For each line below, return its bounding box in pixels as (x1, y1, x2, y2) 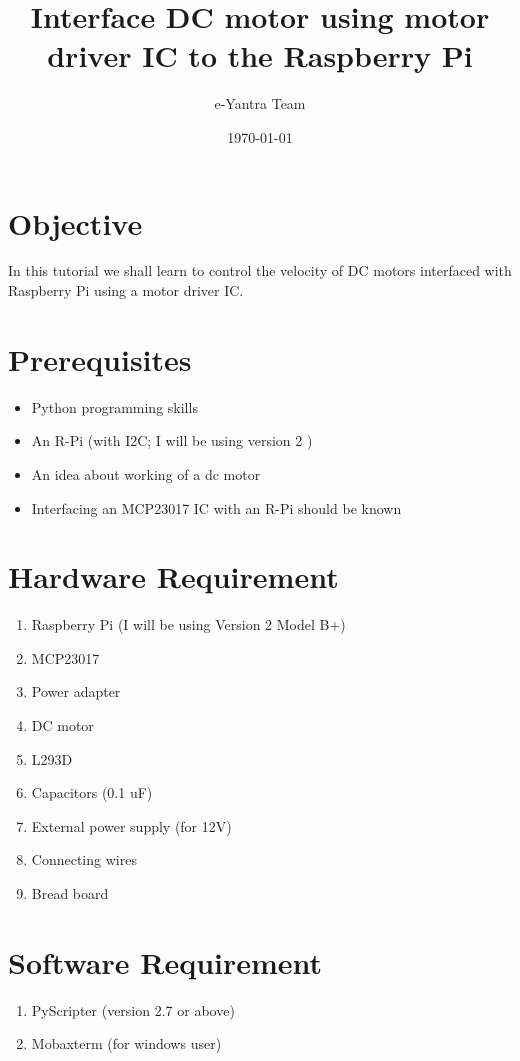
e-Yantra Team (214, 93, 306, 114)
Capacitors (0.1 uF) (31, 782, 153, 803)
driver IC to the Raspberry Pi (47, 35, 473, 76)
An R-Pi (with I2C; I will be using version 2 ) (31, 430, 313, 451)
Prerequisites (8, 338, 192, 379)
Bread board (31, 883, 109, 903)
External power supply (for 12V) (31, 815, 232, 836)
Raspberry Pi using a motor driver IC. (8, 280, 244, 301)
